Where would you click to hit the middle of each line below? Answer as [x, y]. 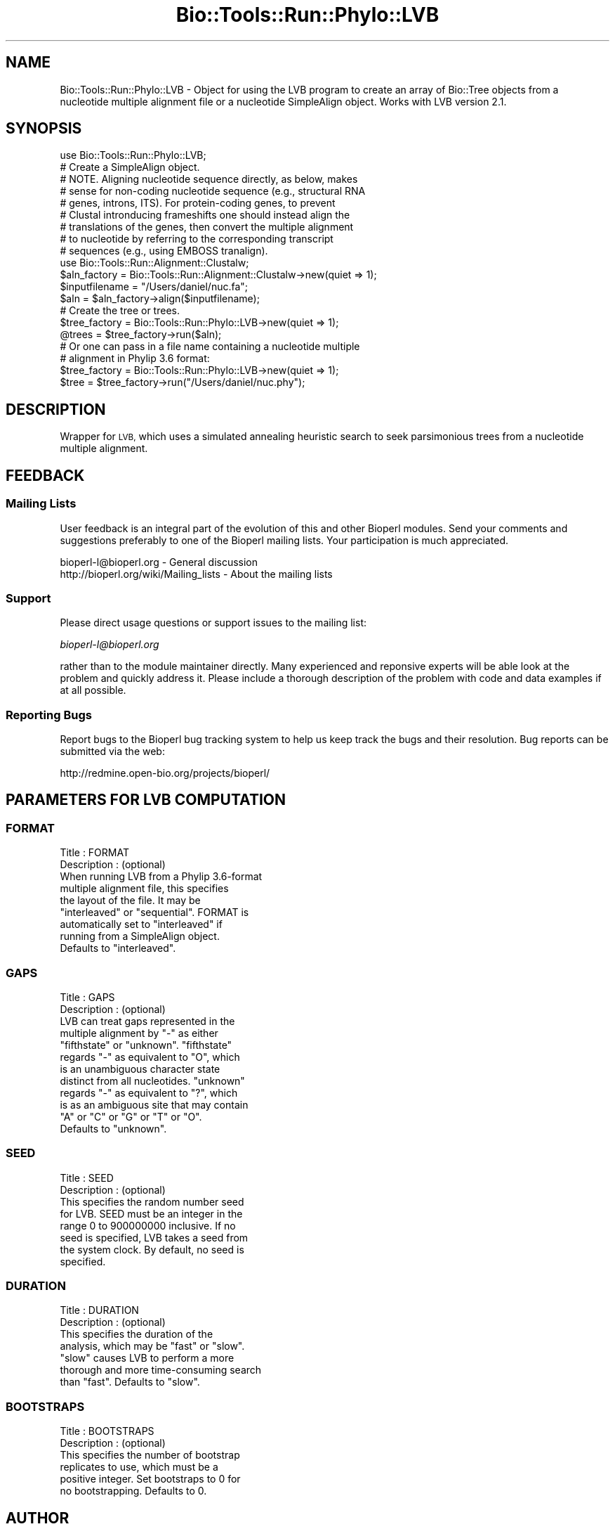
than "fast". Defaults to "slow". [130, 1382]
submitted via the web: [112, 751]
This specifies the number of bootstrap [150, 1455]
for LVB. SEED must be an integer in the [151, 1213]
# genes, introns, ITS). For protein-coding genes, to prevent [198, 203]
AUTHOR [38, 1518]
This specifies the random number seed [152, 1201]
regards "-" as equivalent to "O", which [150, 1057]
